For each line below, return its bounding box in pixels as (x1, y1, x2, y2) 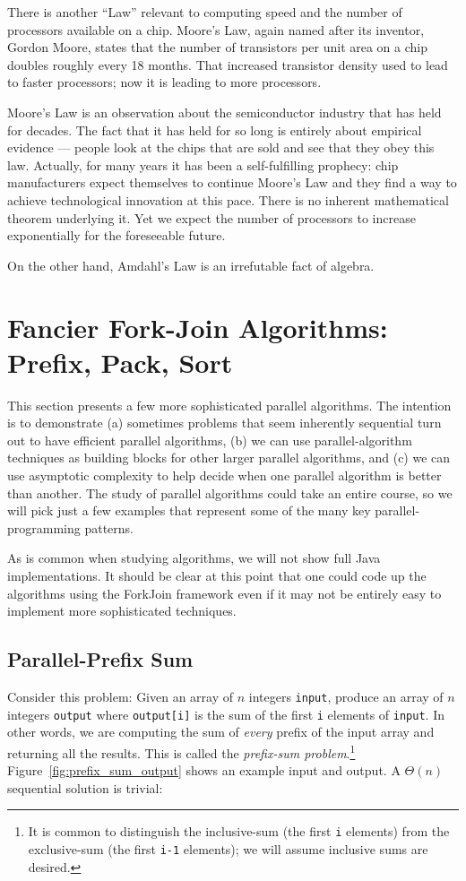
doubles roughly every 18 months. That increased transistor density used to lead (7, 55, 448, 73)
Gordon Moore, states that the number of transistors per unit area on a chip (7, 38, 427, 56)
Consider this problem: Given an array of (7, 687, 234, 705)
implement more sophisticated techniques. (7, 601, 237, 620)
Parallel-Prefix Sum (7, 645, 194, 673)
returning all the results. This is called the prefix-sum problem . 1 (7, 740, 356, 762)
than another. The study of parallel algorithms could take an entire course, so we (7, 483, 453, 502)
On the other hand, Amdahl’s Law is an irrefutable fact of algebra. (7, 255, 375, 274)
